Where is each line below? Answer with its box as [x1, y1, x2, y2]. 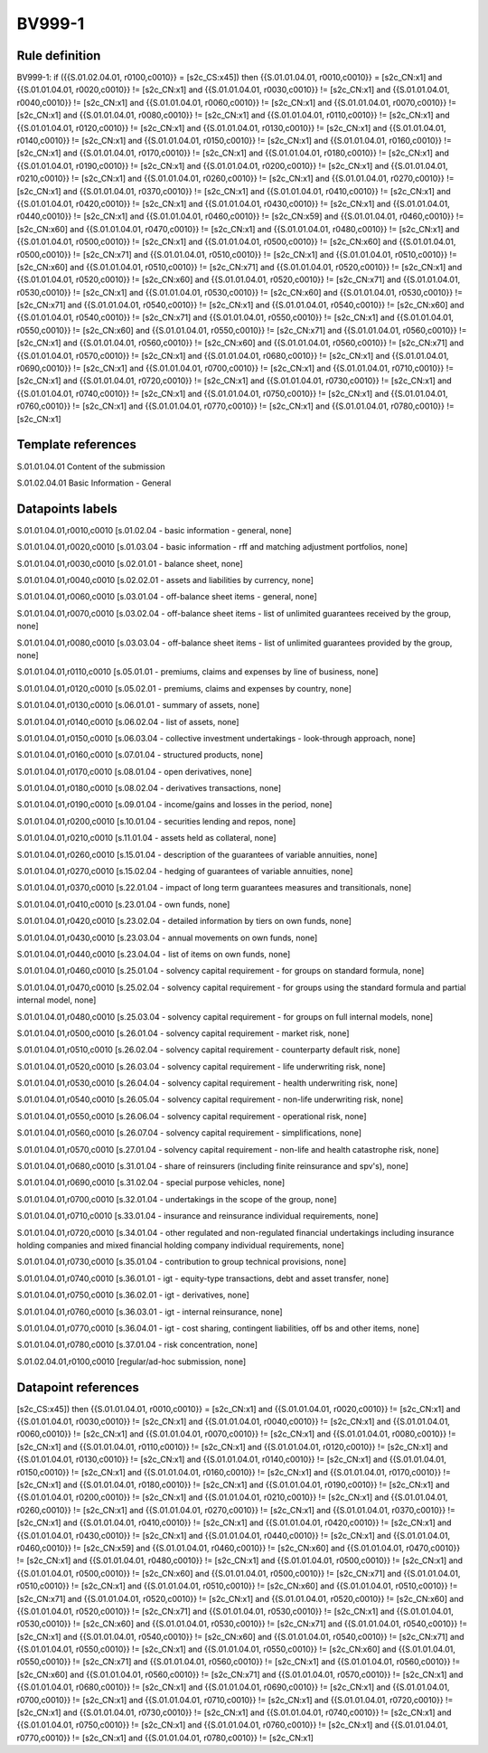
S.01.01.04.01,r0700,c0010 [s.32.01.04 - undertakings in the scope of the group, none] [16, 1193, 338, 1204]
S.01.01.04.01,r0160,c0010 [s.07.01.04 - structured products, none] [16, 749, 264, 760]
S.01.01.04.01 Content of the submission [16, 461, 166, 472]
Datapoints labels [16, 501, 117, 516]
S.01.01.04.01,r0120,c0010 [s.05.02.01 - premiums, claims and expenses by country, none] [16, 683, 352, 693]
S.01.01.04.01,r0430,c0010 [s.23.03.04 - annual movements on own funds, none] [16, 932, 318, 943]
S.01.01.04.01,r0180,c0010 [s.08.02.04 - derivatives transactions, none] [16, 783, 282, 794]
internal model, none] [16, 994, 97, 1005]
